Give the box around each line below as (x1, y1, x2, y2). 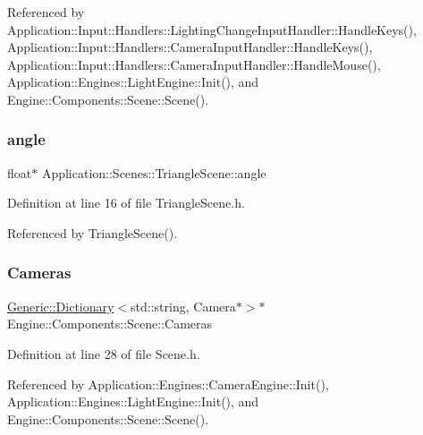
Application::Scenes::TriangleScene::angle (41, 163, 266, 182)
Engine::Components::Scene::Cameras (7, 314, 213, 333)
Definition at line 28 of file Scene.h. (7, 344, 200, 362)
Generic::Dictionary (7, 296, 114, 315)
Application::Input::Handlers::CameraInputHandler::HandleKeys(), (7, 38, 373, 56)
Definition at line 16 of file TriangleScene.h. (7, 193, 245, 212)
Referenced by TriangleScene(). (7, 223, 178, 242)
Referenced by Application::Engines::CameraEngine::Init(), (7, 374, 329, 393)
